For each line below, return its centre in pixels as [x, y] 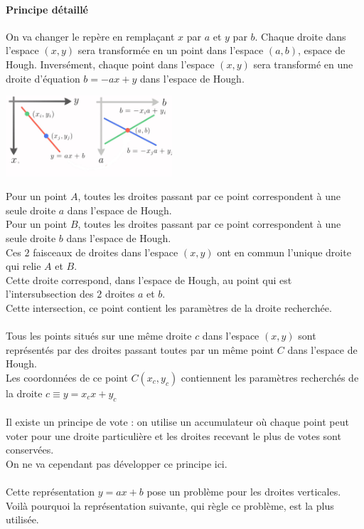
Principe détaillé [47, 9]
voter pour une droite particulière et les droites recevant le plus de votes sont [173, 435]
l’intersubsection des [50, 294]
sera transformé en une [303, 64]
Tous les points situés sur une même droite [99, 336]
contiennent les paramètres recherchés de [270, 377]
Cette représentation [50, 492]
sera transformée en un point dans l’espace [171, 50]
